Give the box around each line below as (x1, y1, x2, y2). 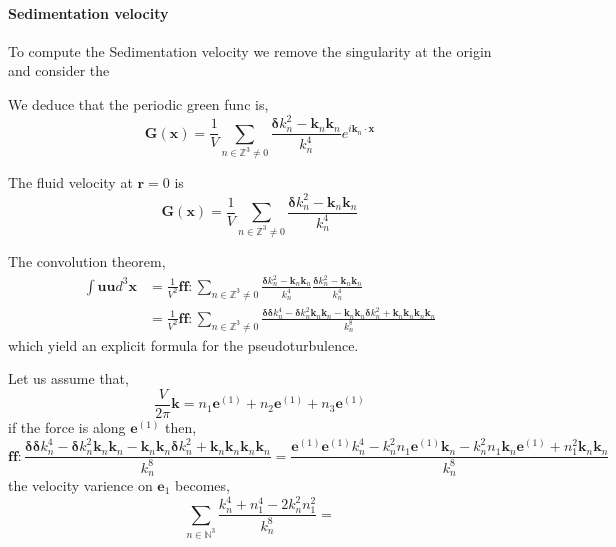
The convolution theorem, (8, 250, 166, 271)
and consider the (8, 60, 110, 81)
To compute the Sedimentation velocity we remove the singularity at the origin (8, 40, 492, 61)
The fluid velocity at (8, 172, 133, 193)
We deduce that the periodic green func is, (8, 93, 269, 114)
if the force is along (8, 416, 126, 437)
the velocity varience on (8, 475, 153, 496)
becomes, (175, 475, 230, 496)
